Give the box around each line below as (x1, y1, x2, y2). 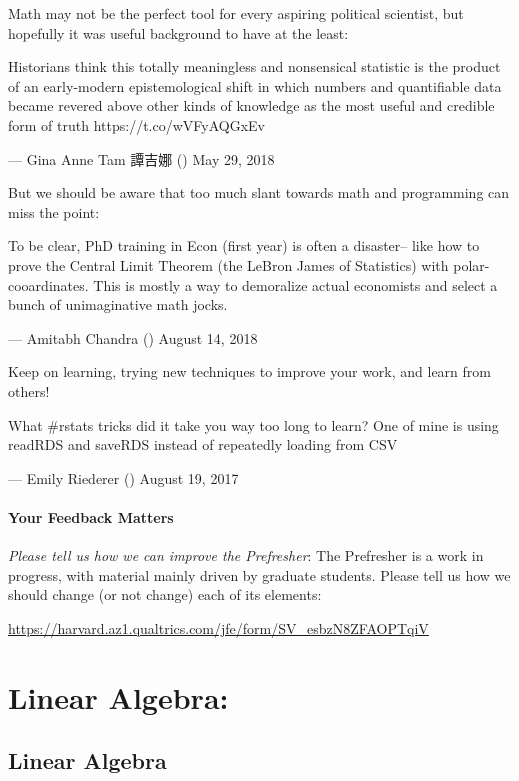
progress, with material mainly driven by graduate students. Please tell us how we (8, 564, 511, 585)
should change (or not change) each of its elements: (8, 584, 322, 605)
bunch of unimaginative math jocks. (8, 294, 228, 315)
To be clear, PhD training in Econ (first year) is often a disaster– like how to (8, 235, 480, 256)
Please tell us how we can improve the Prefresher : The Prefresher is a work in (8, 545, 484, 566)
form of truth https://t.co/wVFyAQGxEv (8, 114, 265, 135)
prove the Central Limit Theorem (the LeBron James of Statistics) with (8, 254, 449, 275)
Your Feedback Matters (8, 506, 174, 527)
